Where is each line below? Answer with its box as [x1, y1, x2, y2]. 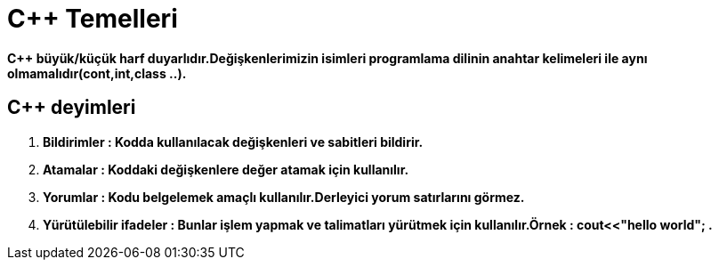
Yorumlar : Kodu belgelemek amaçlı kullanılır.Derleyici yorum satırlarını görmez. [43, 189, 525, 205]
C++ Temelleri [7, 4, 178, 34]
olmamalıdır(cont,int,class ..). [7, 65, 187, 81]
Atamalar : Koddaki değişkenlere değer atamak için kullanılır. [43, 161, 409, 177]
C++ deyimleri [7, 96, 136, 119]
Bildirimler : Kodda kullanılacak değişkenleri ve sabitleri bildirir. [43, 133, 424, 150]
